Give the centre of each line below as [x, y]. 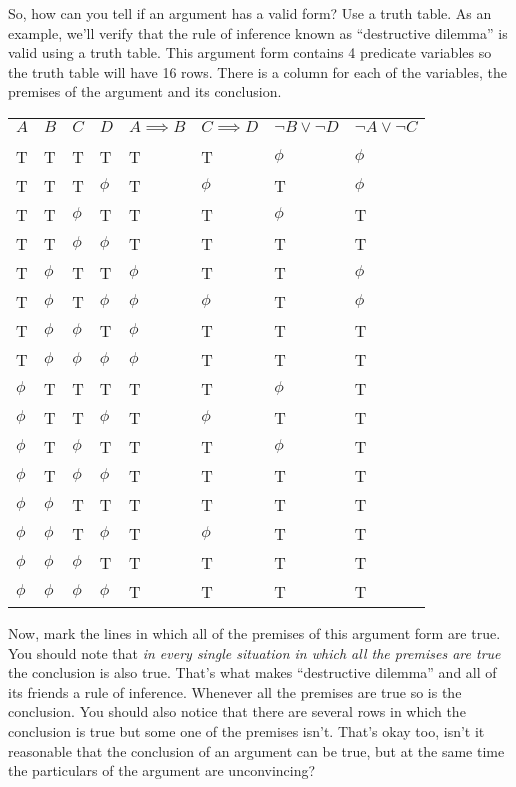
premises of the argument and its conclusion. [145, 91]
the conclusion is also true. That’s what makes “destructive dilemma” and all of [252, 672]
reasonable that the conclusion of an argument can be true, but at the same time [256, 750]
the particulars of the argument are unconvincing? [162, 770]
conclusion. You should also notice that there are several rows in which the [237, 711]
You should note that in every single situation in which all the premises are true [254, 652]
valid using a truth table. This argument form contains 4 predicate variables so [250, 52]
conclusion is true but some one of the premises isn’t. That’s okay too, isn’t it [246, 730]
